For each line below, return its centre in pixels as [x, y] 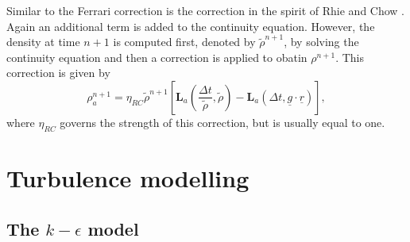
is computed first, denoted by [184, 42]
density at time [43, 42]
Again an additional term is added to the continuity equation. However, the [191, 26]
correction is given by [58, 73]
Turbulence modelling [128, 177]
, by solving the [321, 42]
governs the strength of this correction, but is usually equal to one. [222, 122]
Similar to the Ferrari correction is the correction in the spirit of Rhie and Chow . [206, 10]
